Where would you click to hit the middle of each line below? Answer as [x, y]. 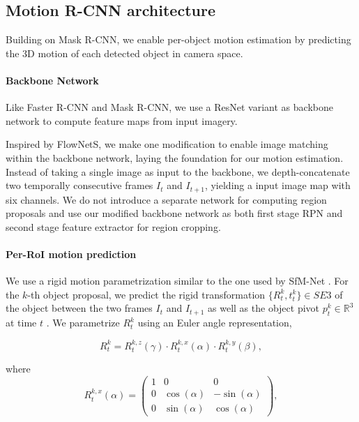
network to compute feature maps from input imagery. [122, 120]
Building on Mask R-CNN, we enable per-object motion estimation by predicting [178, 39]
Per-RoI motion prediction [71, 254]
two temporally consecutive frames [79, 185]
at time [21, 323]
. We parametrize [83, 323]
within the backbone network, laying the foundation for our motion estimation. [175, 157]
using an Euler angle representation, [215, 323]
